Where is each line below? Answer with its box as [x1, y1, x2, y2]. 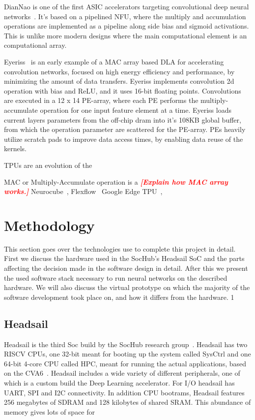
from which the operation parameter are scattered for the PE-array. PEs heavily [4, 124, 246, 134]
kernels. [4, 143, 27, 154]
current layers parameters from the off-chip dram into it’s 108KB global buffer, [4, 114, 241, 125]
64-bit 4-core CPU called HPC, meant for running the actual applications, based [4, 358, 247, 368]
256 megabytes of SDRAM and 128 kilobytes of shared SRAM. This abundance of [4, 397, 251, 407]
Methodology [4, 215, 95, 235]
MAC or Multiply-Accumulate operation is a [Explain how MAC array [4, 176, 228, 187]
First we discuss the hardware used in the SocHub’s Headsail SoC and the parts [4, 253, 245, 263]
